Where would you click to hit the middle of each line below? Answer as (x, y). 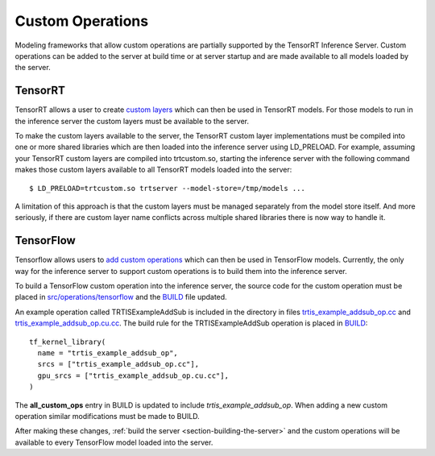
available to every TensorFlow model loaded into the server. (114, 442)
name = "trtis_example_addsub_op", (108, 353)
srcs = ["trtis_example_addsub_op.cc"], (118, 364)
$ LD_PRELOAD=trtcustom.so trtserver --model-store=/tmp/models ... (167, 188)
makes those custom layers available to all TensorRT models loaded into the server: (153, 170)
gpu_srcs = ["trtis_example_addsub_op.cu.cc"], (133, 375)
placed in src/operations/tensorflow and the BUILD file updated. (121, 297)
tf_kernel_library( (68, 342)
